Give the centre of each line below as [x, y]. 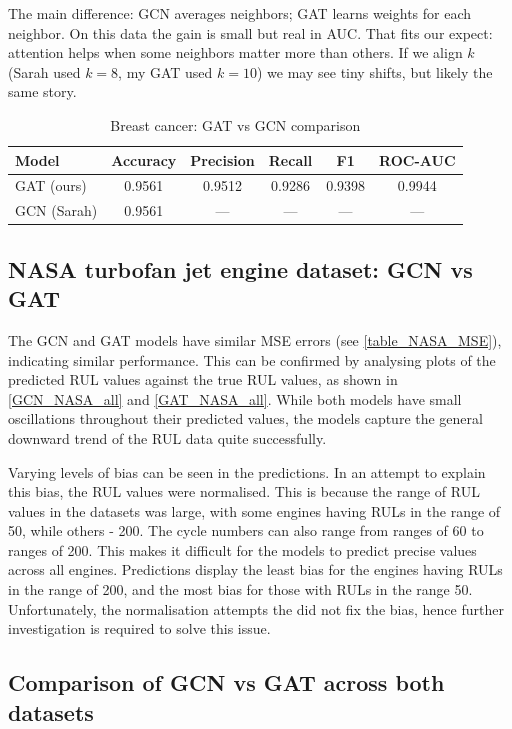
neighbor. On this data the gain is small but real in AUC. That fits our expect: [250, 32]
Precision [222, 159]
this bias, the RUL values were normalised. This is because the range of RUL [244, 491]
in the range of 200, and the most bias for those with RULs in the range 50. [240, 589]
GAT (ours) [51, 185]
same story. [42, 91]
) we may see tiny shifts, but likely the [375, 71]
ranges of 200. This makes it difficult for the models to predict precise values [242, 549]
